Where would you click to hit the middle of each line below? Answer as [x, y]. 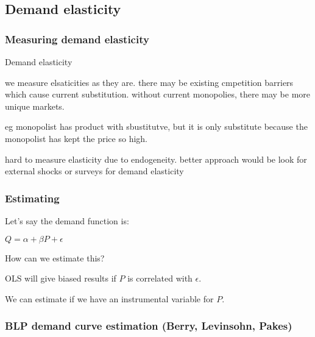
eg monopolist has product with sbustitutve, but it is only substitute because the [156, 126]
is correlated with [160, 278]
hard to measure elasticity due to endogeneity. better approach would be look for [156, 159]
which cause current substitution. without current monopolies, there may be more [158, 94]
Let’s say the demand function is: [67, 220]
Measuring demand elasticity [77, 39]
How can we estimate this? [55, 257]
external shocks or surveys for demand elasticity [94, 171]
